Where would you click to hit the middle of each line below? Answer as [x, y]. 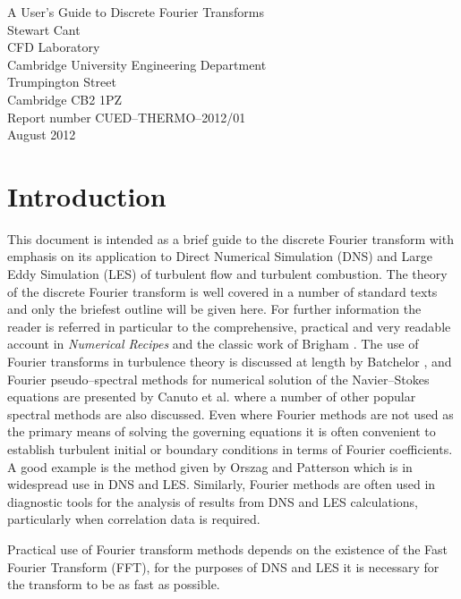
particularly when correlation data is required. [134, 519]
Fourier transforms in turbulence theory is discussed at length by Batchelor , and [230, 362]
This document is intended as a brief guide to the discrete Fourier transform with [230, 238]
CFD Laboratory [54, 47]
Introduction [87, 195]
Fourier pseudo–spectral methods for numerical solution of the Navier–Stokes [218, 379]
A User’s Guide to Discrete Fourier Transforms [136, 12]
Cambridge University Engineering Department [137, 64]
